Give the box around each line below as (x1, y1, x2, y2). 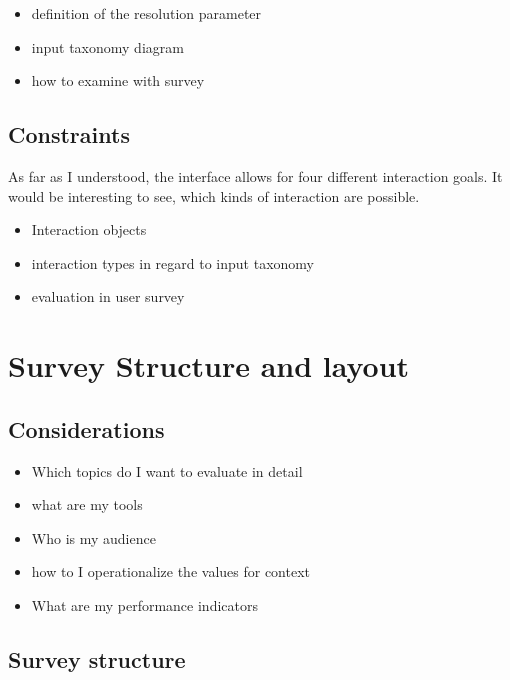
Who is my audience (31, 527, 156, 548)
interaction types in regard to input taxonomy (31, 252, 314, 273)
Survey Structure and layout (8, 345, 410, 386)
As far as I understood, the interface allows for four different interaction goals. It (8, 165, 503, 186)
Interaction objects (31, 219, 147, 240)
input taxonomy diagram (31, 36, 184, 57)
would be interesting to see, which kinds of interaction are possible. (8, 185, 420, 206)
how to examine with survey (31, 70, 205, 91)
